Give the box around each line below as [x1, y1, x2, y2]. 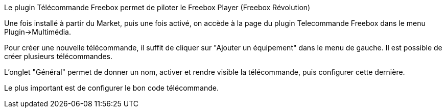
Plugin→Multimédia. [4, 27, 71, 36]
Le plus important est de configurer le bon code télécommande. [4, 83, 219, 92]
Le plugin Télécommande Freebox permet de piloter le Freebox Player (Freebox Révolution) [4, 3, 311, 12]
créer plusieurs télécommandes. [4, 52, 112, 61]
